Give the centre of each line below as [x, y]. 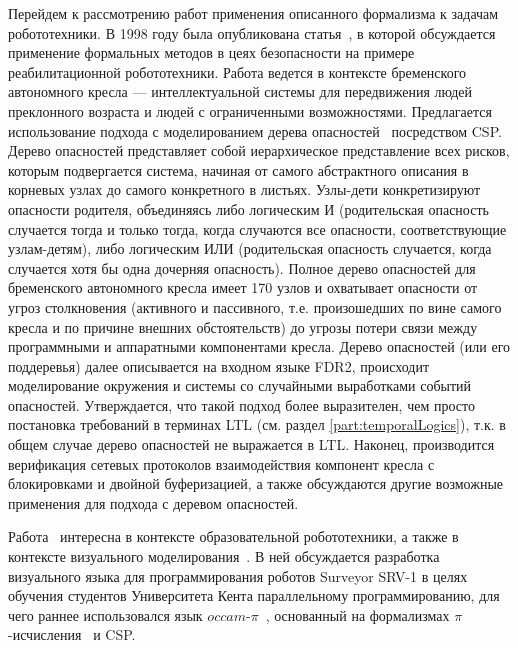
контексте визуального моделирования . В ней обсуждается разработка [224, 556]
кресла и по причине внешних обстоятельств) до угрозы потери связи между [243, 326]
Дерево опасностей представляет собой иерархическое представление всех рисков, [259, 150]
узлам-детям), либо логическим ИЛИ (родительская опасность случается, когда [250, 248]
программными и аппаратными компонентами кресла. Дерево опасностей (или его [259, 346]
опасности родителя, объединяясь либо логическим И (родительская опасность [248, 208]
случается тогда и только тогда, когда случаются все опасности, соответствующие [257, 228]
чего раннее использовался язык [105, 614]
